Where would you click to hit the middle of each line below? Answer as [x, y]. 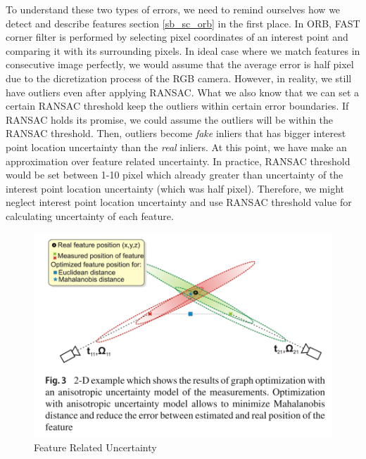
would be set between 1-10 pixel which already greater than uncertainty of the [175, 175]
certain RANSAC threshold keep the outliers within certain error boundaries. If [177, 106]
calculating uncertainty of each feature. [90, 215]
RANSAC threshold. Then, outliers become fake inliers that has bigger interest [176, 133]
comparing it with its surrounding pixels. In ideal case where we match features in [183, 50]
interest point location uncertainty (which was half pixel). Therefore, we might [175, 188]
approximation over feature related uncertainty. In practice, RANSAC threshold [178, 161]
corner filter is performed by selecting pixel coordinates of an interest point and [177, 37]
